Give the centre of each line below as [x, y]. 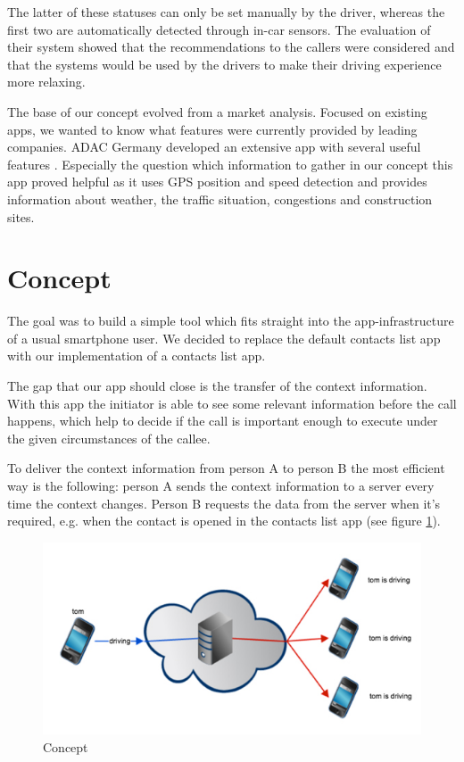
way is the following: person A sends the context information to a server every [221, 485]
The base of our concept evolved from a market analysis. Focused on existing [217, 111]
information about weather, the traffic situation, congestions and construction [220, 199]
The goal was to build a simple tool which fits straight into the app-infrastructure [231, 321]
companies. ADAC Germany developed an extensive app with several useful [214, 147]
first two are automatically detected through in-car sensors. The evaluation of [219, 29]
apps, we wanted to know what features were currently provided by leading [212, 129]
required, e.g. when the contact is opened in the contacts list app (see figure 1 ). [224, 521]
